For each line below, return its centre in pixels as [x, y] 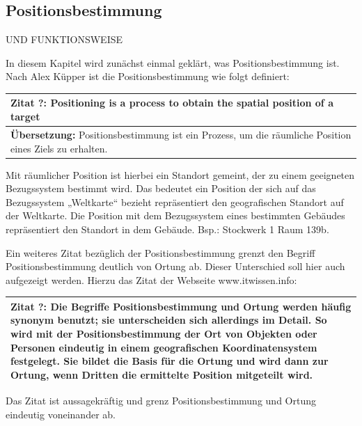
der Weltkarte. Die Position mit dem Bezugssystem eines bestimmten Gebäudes [175, 215]
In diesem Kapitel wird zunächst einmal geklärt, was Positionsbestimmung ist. [173, 62]
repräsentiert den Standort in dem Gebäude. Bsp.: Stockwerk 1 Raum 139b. [167, 229]
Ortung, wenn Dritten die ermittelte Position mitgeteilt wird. [162, 374]
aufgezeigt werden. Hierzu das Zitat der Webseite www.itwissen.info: [151, 279]
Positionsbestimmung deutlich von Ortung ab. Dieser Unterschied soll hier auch [175, 266]
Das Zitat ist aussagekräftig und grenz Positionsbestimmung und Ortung [161, 400]
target [25, 117]
